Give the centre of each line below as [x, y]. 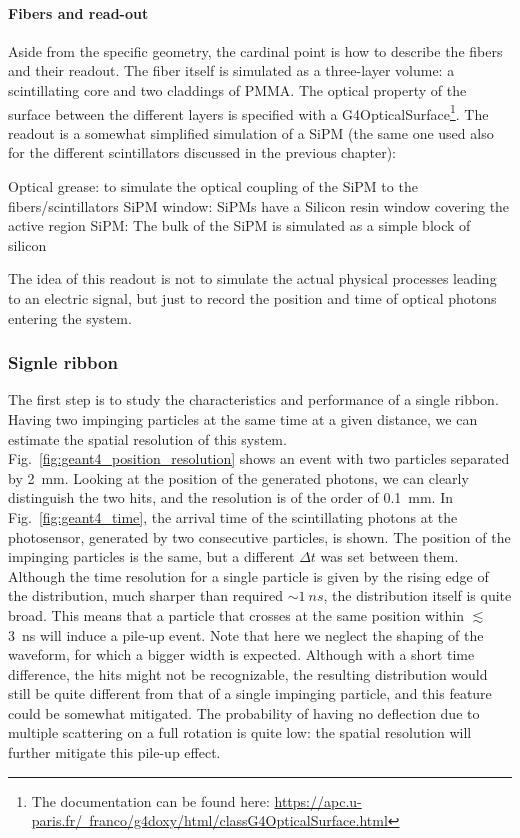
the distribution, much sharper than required [145, 595]
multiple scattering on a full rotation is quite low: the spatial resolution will [240, 732]
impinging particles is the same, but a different [151, 556]
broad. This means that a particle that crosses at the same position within [236, 614]
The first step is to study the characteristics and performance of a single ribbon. [253, 399]
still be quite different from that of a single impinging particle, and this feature [250, 693]
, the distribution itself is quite [417, 595]
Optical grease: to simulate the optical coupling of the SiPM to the [213, 186]
